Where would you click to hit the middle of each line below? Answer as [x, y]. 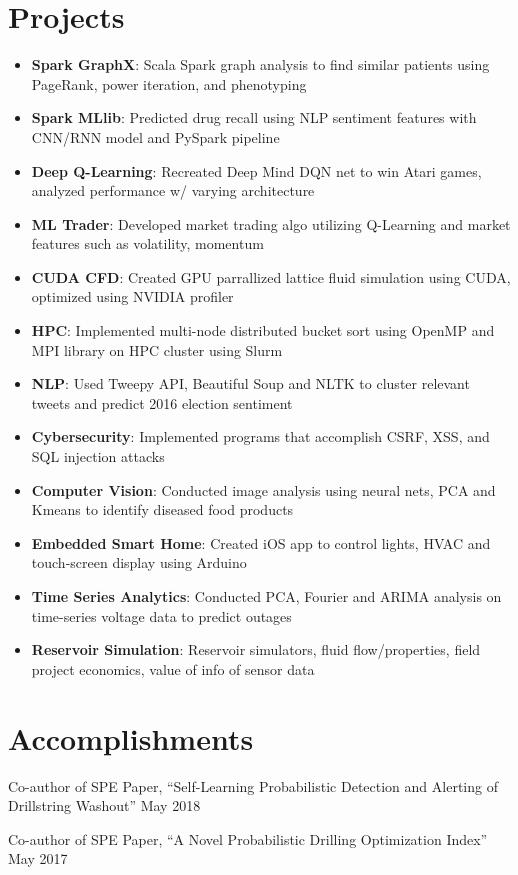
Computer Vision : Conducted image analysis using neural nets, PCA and [263, 489]
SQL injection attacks [98, 456]
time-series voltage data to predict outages [161, 615]
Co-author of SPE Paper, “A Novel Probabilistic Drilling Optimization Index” [248, 838]
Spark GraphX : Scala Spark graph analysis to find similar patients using [260, 64]
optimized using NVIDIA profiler [132, 296]
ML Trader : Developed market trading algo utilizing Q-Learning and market [271, 223]
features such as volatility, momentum [147, 243]
